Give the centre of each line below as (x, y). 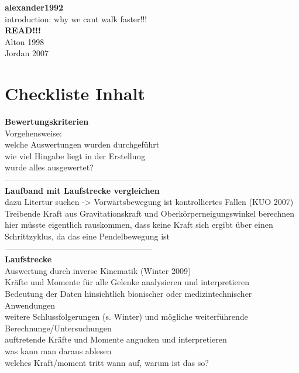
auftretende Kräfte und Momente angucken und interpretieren (116, 339)
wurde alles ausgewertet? (49, 167)
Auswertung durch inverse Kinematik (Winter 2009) (98, 270)
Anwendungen (30, 305)
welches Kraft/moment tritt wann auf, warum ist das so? (107, 362)
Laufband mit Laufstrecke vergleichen (82, 190)
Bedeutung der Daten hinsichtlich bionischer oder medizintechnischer (128, 293)
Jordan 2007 (27, 53)
